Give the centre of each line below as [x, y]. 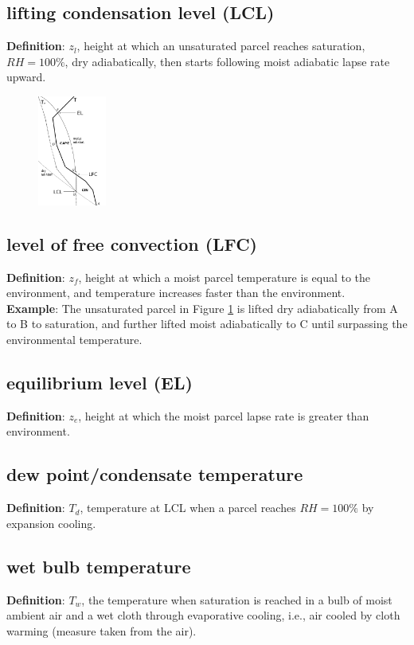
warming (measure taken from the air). [102, 630]
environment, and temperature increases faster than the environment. [176, 293]
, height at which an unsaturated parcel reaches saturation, [221, 46]
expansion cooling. [51, 523]
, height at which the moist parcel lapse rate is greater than [224, 415]
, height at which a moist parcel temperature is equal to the [225, 277]
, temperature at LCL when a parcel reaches [188, 508]
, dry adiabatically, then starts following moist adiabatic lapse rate [227, 61]
